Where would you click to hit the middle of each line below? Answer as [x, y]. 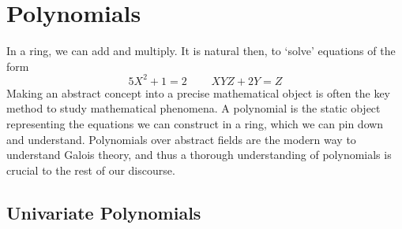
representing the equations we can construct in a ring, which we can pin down [195, 124]
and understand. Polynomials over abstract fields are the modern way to [181, 139]
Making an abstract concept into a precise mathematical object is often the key [198, 92]
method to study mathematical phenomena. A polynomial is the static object [193, 108]
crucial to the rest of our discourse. [91, 170]
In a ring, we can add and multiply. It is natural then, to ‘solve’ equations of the [201, 51]
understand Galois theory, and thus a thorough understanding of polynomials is [199, 155]
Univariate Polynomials [104, 212]
